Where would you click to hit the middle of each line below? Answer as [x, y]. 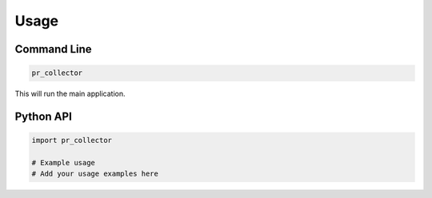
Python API [43, 116]
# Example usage [64, 162]
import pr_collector [72, 141]
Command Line [53, 49]
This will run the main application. [70, 94]
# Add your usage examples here [95, 174]
